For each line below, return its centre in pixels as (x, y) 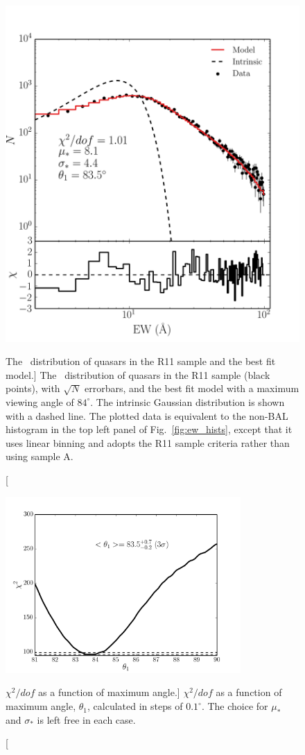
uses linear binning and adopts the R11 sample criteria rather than (148, 442)
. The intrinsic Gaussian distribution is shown (188, 401)
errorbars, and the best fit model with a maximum (192, 388)
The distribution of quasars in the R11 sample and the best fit (141, 361)
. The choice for (235, 706)
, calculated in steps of (135, 706)
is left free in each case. (86, 719)
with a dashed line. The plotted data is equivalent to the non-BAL (147, 415)
